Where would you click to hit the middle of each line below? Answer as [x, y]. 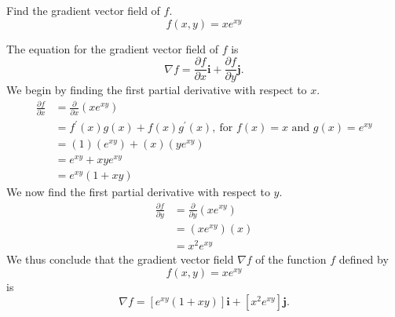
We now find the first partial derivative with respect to [138, 192]
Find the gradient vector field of [83, 10]
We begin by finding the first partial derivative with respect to [157, 90]
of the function [291, 259]
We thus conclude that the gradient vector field [120, 259]
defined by [364, 259]
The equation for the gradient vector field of [113, 48]
